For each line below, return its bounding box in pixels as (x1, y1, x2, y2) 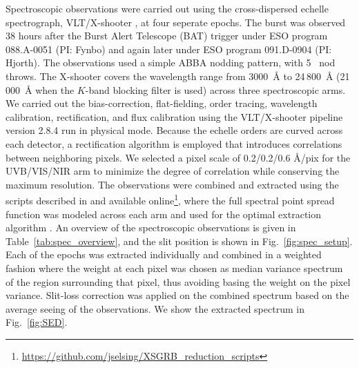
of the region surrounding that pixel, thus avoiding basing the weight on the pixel (6, 274, 351, 289)
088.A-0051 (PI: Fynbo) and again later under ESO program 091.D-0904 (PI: (6, 41, 332, 56)
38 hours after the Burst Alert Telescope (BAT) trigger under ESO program (6, 28, 328, 43)
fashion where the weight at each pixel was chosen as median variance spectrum (6, 260, 343, 275)
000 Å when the (6, 82, 75, 97)
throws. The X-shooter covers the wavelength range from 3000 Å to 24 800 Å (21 (6, 68, 350, 83)
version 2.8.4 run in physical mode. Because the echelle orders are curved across (6, 123, 343, 137)
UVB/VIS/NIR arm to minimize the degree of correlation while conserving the (6, 164, 340, 178)
